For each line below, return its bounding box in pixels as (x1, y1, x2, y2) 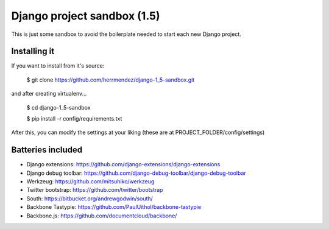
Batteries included (11, 145, 82, 155)
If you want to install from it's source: (11, 62, 105, 69)
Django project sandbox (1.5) (11, 9, 161, 23)
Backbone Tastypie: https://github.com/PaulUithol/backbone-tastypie (26, 203, 201, 211)
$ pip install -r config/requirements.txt (26, 115, 122, 122)
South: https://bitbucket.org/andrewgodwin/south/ (26, 195, 154, 202)
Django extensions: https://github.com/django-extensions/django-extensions (26, 161, 221, 168)
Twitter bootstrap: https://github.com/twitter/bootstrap (26, 186, 163, 194)
